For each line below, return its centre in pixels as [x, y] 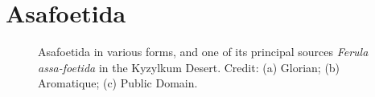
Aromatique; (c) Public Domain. [118, 83]
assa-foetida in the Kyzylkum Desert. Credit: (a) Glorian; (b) [189, 67]
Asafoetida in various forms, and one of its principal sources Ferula [203, 52]
